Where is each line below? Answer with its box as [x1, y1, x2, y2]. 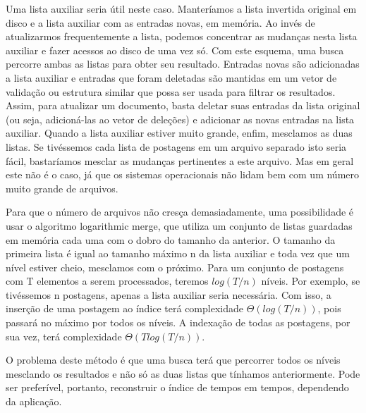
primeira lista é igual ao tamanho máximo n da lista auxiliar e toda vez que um [6, 246, 350, 261]
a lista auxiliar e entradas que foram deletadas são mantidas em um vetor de [6, 70, 337, 85]
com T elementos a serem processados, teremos [6, 273, 209, 288]
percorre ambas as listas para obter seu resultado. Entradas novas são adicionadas [6, 56, 360, 71]
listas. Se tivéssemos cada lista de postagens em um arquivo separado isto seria [6, 139, 347, 154]
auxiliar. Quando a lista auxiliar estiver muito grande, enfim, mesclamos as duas [6, 125, 353, 140]
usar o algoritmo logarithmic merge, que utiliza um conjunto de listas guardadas [6, 218, 353, 233]
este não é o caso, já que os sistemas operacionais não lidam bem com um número [6, 167, 360, 182]
